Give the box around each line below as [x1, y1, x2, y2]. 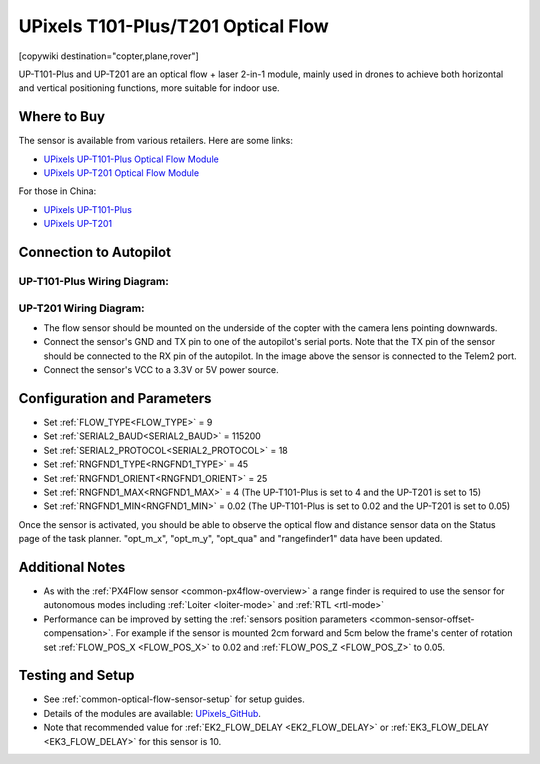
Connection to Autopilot [18, 244, 172, 260]
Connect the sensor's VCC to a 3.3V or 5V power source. [43, 364, 279, 376]
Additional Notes [18, 558, 126, 575]
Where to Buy [18, 108, 105, 125]
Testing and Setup [18, 667, 135, 684]
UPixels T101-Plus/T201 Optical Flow [18, 15, 329, 37]
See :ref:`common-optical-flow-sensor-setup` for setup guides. [43, 693, 305, 705]
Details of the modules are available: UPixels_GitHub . [43, 707, 262, 719]
